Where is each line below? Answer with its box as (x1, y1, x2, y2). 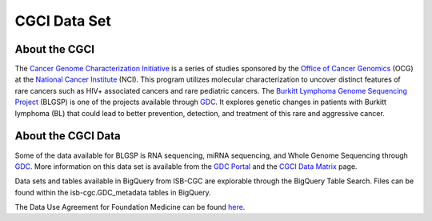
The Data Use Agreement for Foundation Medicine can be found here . (14, 203, 246, 212)
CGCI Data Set (14, 12, 111, 30)
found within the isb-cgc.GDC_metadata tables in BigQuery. (14, 187, 211, 197)
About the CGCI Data (14, 129, 121, 143)
